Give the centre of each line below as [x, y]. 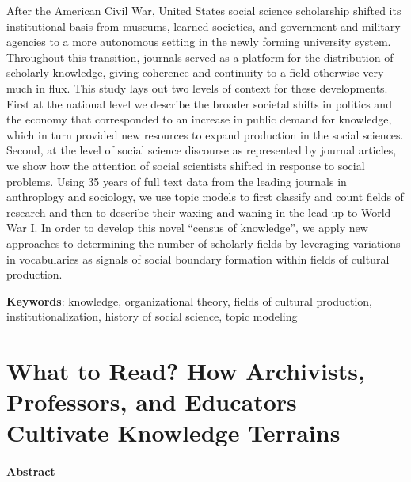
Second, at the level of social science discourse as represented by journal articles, [202, 150]
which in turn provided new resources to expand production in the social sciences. [205, 134]
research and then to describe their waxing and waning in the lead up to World [199, 212]
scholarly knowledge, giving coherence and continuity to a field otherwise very [195, 72]
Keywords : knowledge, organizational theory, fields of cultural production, [189, 300]
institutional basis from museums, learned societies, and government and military [204, 26]
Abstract [31, 471]
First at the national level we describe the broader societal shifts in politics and [199, 103]
